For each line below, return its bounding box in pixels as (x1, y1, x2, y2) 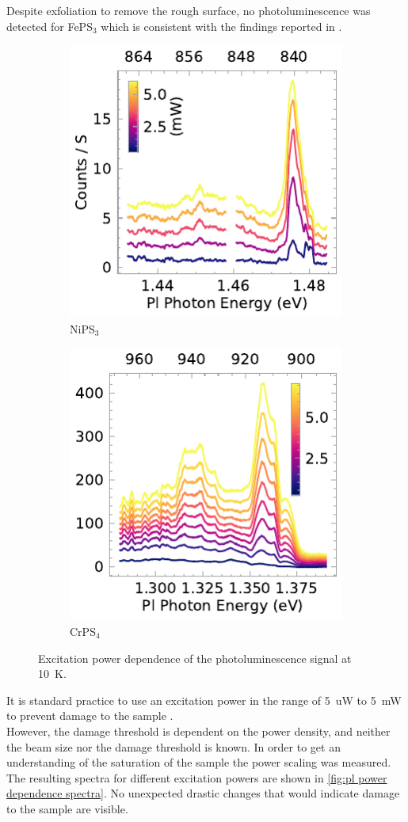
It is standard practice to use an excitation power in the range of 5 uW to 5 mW (6, 691, 402, 708)
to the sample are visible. (6, 800, 128, 816)
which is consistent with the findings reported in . (101, 17, 342, 34)
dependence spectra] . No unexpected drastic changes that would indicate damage (6, 785, 400, 801)
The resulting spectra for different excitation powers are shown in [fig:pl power (6, 769, 387, 786)
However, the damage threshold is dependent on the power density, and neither (6, 722, 391, 739)
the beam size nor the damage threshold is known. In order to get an (6, 738, 341, 755)
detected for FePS (6, 17, 93, 34)
